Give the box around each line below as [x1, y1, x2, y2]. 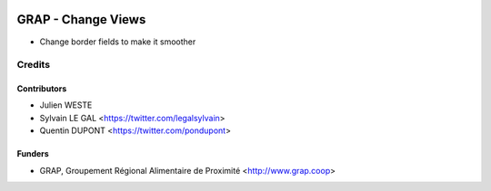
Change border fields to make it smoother [39, 36, 196, 47]
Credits [16, 59, 50, 72]
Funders [16, 148, 49, 159]
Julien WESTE [39, 100, 93, 110]
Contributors [16, 83, 67, 94]
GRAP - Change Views [16, 12, 146, 27]
